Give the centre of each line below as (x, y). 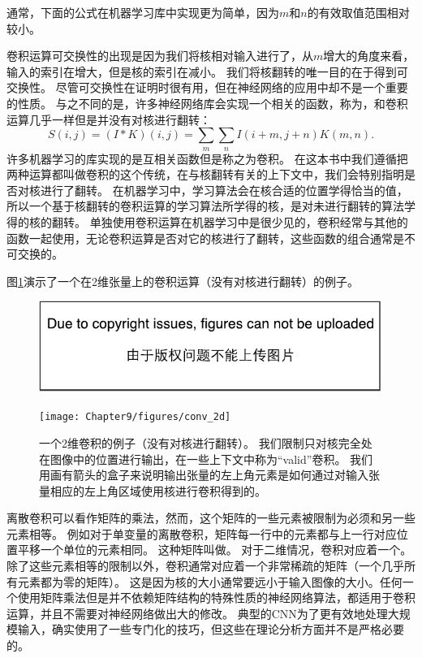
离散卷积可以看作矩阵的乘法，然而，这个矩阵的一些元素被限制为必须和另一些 (211, 518)
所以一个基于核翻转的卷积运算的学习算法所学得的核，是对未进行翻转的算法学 (211, 206)
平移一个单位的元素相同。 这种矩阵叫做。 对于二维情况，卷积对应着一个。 (215, 550)
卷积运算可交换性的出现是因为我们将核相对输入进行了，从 (160, 56)
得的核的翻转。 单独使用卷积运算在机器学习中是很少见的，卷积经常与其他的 (207, 221)
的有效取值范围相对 (358, 12)
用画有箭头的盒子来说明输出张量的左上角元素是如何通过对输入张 (209, 475)
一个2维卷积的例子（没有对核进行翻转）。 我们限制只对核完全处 (206, 442)
